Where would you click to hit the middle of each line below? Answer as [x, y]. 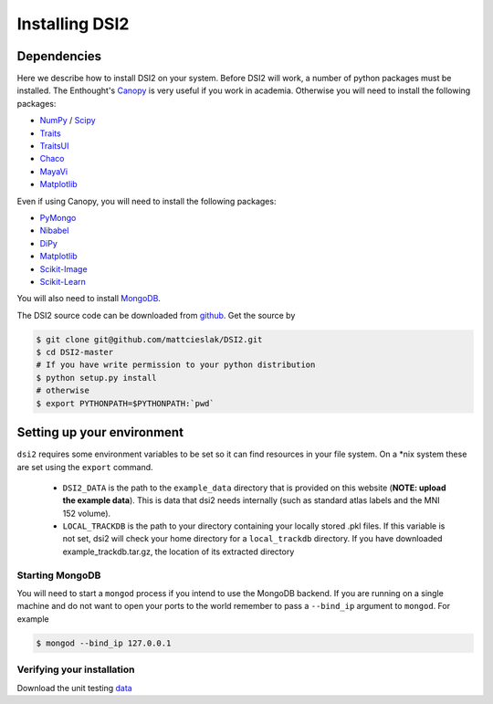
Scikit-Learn [63, 281]
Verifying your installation [76, 669]
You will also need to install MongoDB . [89, 299]
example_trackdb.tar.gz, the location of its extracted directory [178, 552]
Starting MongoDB [59, 575]
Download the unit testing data [74, 688]
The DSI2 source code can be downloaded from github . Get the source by [156, 315]
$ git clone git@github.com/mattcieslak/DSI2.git [149, 339]
